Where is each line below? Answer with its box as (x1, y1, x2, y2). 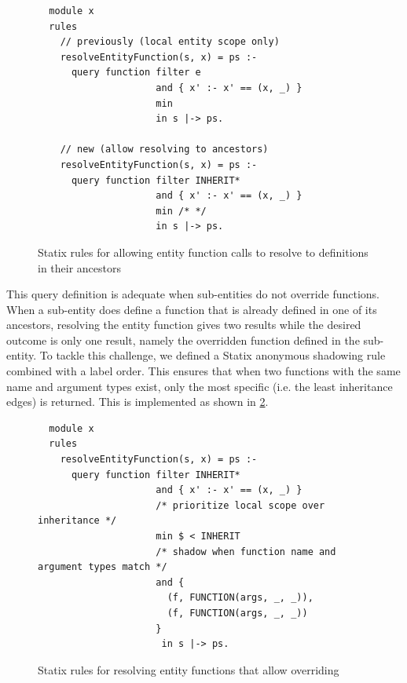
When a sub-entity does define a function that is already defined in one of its (6, 301, 377, 317)
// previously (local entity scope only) (60, 36, 280, 48)
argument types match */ (38, 561, 167, 573)
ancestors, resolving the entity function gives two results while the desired (6, 316, 361, 333)
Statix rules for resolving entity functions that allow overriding (38, 661, 339, 678)
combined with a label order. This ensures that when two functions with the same (6, 363, 401, 379)
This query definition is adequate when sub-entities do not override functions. (6, 286, 379, 302)
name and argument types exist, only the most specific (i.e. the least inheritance (6, 378, 393, 394)
